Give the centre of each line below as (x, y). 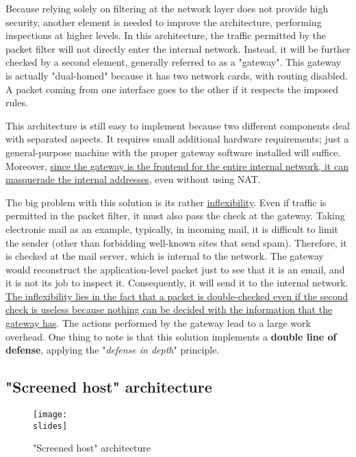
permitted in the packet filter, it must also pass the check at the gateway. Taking (175, 215)
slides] (50, 426)
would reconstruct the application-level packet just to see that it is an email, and (175, 269)
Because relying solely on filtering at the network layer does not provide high (167, 8)
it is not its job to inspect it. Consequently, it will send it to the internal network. (177, 283)
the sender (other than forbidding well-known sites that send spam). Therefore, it (176, 242)
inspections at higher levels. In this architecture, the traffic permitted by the (166, 35)
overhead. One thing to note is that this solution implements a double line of (171, 336)
